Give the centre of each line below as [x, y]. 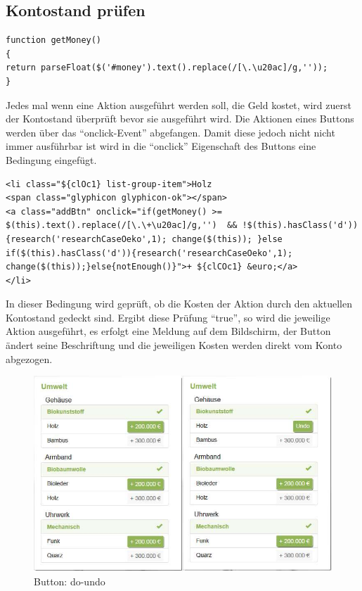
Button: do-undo [70, 582]
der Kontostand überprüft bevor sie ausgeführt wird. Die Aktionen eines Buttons [180, 119]
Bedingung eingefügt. [51, 159]
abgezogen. [29, 358]
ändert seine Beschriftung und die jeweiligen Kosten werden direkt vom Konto [174, 345]
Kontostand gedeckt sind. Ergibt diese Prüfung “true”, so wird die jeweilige [168, 317]
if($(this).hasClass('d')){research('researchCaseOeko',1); [149, 253]
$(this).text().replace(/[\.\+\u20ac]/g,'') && [122, 225]
